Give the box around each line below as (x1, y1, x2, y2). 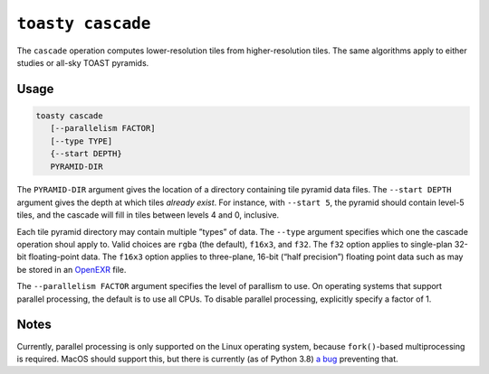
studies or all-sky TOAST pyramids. (16, 57, 149, 68)
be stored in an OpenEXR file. (16, 264, 127, 275)
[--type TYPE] (50, 136, 113, 146)
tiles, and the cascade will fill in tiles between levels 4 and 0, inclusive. (16, 210, 280, 220)
